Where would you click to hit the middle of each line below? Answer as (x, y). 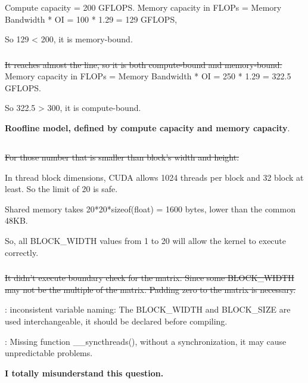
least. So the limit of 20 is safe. (61, 189)
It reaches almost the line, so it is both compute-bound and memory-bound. (144, 64)
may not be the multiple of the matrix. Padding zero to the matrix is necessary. (150, 289)
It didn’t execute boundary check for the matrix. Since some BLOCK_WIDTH (150, 278)
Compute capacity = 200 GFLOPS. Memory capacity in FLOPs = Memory (143, 7)
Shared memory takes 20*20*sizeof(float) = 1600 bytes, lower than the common (150, 209)
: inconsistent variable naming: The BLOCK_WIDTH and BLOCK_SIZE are (148, 309)
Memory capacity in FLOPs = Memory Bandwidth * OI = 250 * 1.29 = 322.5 (148, 76)
